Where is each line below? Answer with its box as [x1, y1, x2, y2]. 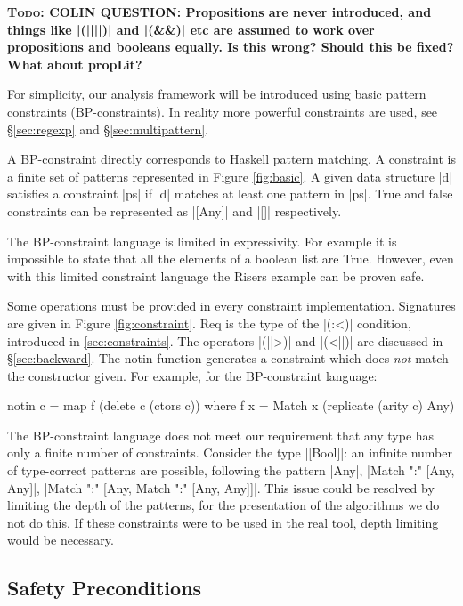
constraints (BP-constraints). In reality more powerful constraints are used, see [7, 101, 438, 120]
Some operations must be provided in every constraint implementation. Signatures [7, 296, 456, 315]
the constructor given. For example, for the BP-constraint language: [7, 366, 378, 384]
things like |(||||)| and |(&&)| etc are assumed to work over [7, 20, 375, 38]
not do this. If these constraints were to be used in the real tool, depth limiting [7, 513, 439, 531]
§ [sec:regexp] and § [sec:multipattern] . [7, 119, 209, 138]
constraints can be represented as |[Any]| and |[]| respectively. [7, 201, 342, 220]
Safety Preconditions [7, 574, 202, 602]
